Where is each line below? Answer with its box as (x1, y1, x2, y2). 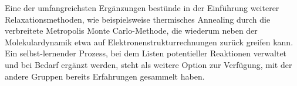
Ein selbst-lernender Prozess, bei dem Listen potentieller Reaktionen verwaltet (5, 47, 287, 59)
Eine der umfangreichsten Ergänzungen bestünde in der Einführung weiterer (5, 2, 279, 13)
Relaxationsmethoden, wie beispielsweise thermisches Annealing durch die (5, 13, 271, 25)
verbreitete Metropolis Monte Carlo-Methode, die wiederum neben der (5, 24, 258, 37)
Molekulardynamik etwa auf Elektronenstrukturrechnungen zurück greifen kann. (5, 35, 293, 48)
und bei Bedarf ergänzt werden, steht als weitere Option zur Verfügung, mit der (5, 58, 292, 70)
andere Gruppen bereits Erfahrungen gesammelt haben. (5, 70, 205, 82)
